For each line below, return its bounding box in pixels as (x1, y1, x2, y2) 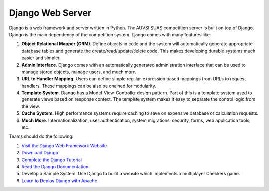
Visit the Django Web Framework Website (21, 142, 107, 149)
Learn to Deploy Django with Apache (21, 177, 97, 184)
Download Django (21, 150, 58, 156)
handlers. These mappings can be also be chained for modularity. (21, 83, 157, 89)
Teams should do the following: (9, 133, 74, 139)
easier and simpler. (21, 55, 61, 61)
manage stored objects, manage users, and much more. (21, 69, 136, 75)
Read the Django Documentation (21, 163, 89, 169)
